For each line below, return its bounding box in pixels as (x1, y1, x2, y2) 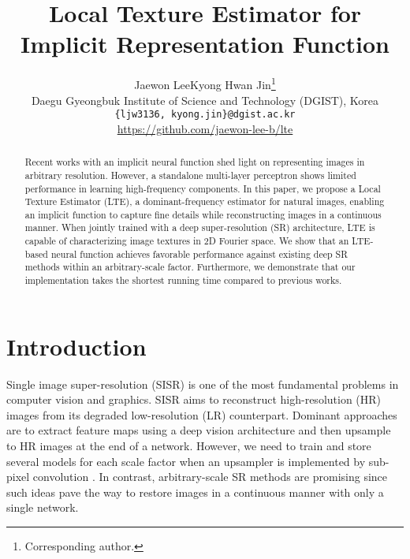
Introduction (6, 330, 147, 362)
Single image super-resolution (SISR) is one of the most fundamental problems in (6, 375, 399, 392)
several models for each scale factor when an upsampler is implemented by (6, 453, 366, 469)
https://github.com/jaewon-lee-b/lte (117, 120, 293, 136)
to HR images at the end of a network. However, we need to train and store (6, 438, 371, 454)
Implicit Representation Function (20, 28, 390, 60)
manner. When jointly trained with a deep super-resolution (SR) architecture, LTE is (24, 221, 375, 234)
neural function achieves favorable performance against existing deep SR (50, 247, 348, 260)
